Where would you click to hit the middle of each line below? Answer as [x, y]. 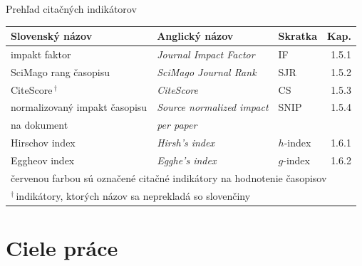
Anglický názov [195, 36]
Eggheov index [43, 160]
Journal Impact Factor [206, 54]
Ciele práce [62, 247]
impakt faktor [41, 54]
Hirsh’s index [186, 143]
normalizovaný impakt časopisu [79, 107]
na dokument [40, 125]
